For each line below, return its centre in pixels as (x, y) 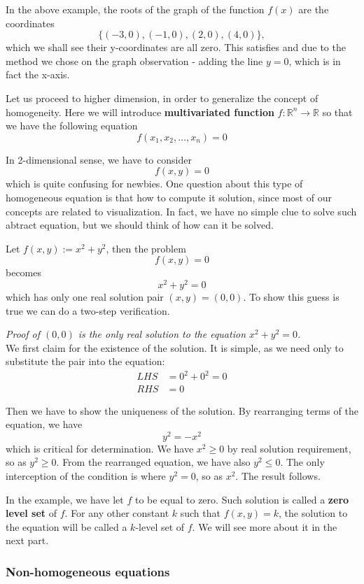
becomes (24, 272)
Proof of (23, 334)
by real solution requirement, (289, 448)
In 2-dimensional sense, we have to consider (99, 159)
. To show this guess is (291, 296)
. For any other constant (117, 513)
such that (200, 513)
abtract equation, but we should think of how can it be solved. (140, 225)
